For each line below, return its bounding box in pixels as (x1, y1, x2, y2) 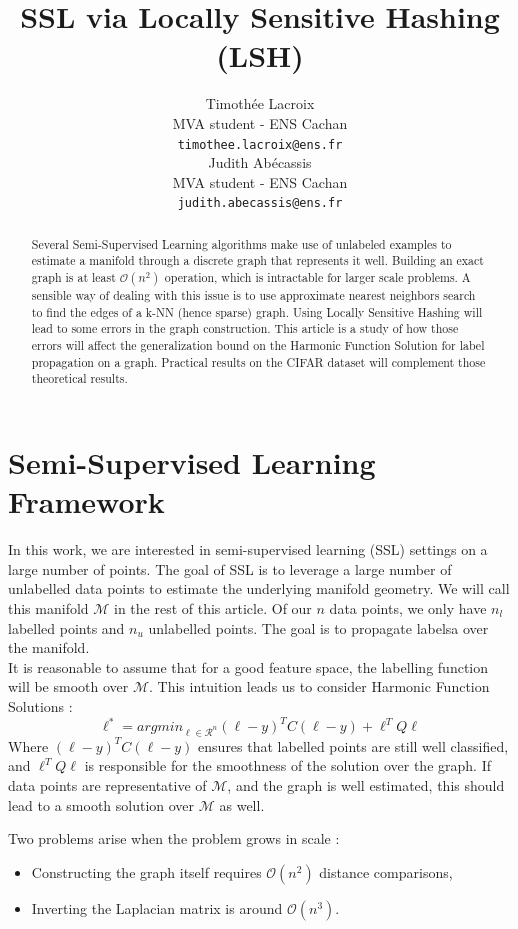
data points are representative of (8, 774, 207, 795)
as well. (219, 794, 265, 815)
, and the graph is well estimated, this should (227, 774, 505, 795)
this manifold (8, 597, 89, 618)
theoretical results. (31, 370, 128, 387)
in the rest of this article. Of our (114, 597, 312, 618)
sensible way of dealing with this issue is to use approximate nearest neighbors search (31, 287, 476, 304)
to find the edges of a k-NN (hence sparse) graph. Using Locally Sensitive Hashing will (31, 303, 483, 320)
